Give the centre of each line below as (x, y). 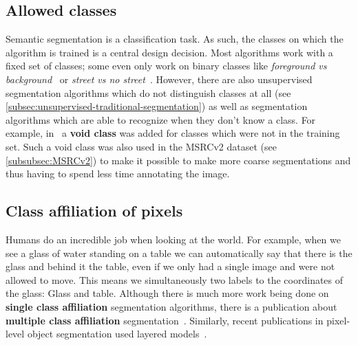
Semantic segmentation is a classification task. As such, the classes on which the (175, 39)
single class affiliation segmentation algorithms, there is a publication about (171, 306)
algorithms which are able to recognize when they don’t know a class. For (161, 119)
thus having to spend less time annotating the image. (118, 174)
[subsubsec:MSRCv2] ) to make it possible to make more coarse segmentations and (178, 160)
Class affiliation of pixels (94, 211)
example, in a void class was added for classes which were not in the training (173, 133)
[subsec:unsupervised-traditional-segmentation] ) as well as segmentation (157, 106)
